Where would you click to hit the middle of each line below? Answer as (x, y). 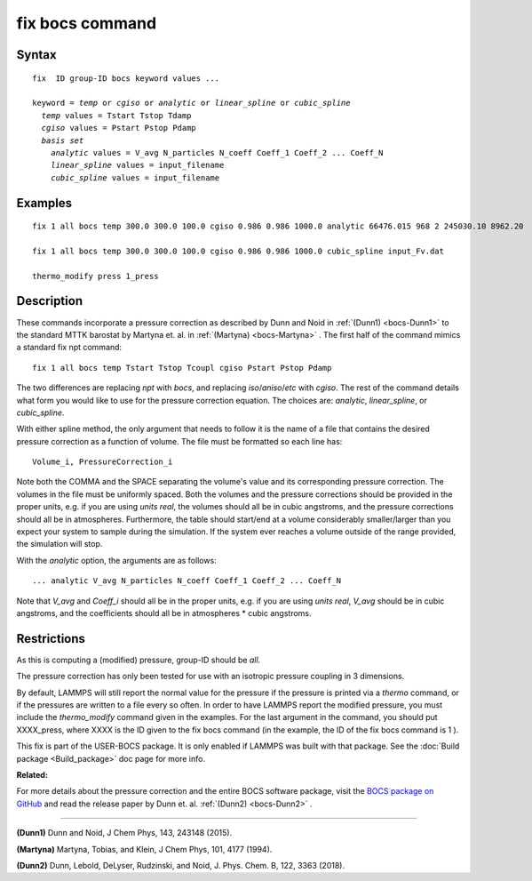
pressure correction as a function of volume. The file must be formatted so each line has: (179, 441)
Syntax (36, 55)
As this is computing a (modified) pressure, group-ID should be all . (139, 660)
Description (50, 301)
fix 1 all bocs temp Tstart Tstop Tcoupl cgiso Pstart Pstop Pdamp (182, 368)
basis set (63, 140)
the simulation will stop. (60, 544)
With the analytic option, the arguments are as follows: (116, 560)
